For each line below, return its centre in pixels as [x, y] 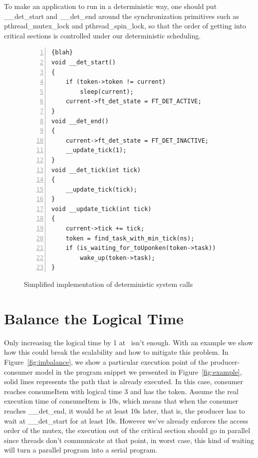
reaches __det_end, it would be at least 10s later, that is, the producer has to [125, 410]
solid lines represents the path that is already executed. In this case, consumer [124, 381]
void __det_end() [80, 121]
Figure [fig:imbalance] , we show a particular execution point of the [106, 361]
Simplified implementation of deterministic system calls [109, 284]
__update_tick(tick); [101, 189]
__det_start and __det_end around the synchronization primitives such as [122, 16]
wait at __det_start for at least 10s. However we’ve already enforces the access [126, 420]
